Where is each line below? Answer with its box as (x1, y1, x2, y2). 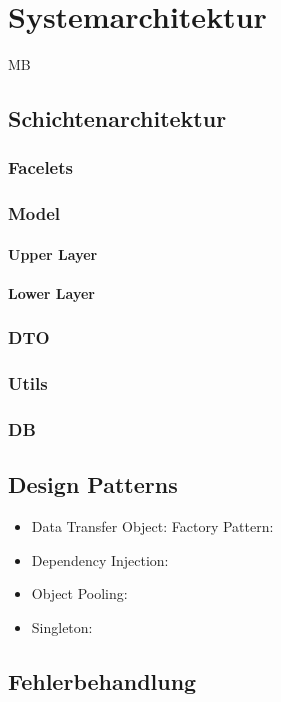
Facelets (8, 155, 73, 180)
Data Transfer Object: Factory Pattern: (31, 516, 274, 537)
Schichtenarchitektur (8, 103, 227, 134)
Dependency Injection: (31, 549, 169, 570)
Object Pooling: (31, 583, 128, 604)
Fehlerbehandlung (8, 666, 197, 697)
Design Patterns (8, 469, 178, 500)
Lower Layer (8, 282, 95, 303)
